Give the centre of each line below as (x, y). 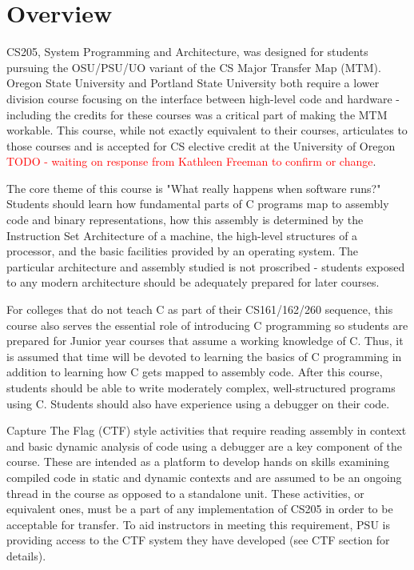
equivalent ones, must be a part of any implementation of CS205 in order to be (200, 509)
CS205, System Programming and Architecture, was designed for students (187, 52)
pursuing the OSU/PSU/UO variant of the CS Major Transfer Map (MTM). (194, 67)
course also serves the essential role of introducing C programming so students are (207, 325)
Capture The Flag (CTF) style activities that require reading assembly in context (207, 430)
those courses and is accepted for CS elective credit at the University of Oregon (201, 145)
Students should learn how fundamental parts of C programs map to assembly (198, 204)
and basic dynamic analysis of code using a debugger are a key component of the (205, 446)
